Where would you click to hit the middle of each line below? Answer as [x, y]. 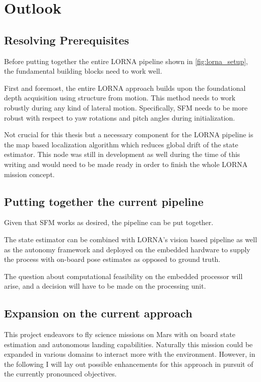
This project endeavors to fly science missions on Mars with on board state [120, 334]
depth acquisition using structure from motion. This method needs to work [120, 98]
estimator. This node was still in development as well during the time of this [122, 154]
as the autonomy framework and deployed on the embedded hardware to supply [127, 249]
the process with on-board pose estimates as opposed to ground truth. [112, 259]
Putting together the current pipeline [104, 201]
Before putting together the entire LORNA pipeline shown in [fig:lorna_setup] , [126, 61]
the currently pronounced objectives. [60, 374]
